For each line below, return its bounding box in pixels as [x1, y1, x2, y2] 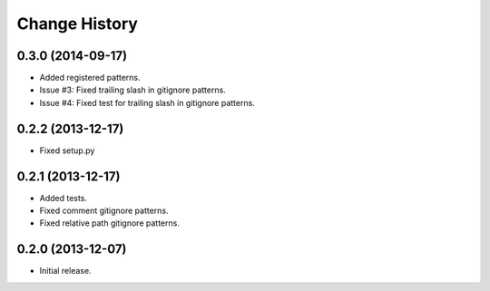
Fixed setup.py [39, 145, 95, 156]
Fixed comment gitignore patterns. [39, 205, 169, 217]
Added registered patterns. [39, 73, 141, 83]
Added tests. [39, 192, 88, 203]
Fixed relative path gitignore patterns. [39, 218, 181, 228]
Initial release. [39, 266, 92, 276]
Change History [16, 14, 138, 34]
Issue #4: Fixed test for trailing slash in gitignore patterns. [39, 97, 256, 108]
